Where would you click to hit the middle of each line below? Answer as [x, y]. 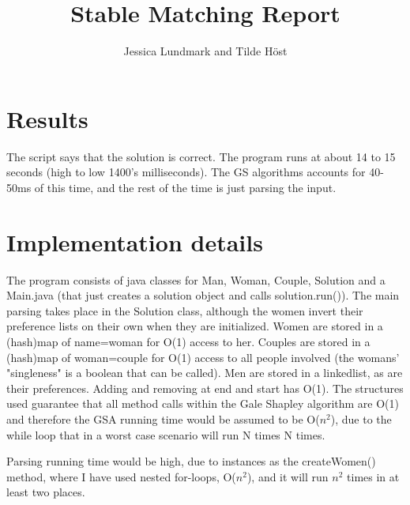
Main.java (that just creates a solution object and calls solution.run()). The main [203, 295]
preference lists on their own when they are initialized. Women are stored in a [195, 326]
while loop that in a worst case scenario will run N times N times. [166, 434]
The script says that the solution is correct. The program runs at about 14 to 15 [201, 156]
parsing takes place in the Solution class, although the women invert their [185, 310]
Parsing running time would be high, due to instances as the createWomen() [191, 461]
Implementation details [135, 241]
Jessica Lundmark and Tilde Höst [205, 51]
